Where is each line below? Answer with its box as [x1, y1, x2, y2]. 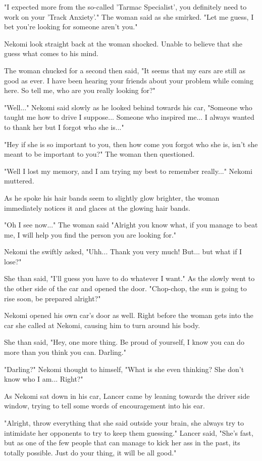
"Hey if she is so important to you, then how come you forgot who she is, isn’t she [4, 139, 258, 149]
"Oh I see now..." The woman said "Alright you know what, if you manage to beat [4, 219, 258, 230]
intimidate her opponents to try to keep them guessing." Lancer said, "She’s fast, [4, 427, 253, 438]
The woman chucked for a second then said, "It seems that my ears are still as [4, 65, 245, 75]
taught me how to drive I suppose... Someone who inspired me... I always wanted [4, 112, 254, 122]
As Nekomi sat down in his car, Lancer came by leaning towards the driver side [4, 390, 250, 401]
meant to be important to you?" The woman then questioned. [4, 149, 195, 159]
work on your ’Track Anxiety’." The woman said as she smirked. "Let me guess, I [4, 11, 254, 22]
